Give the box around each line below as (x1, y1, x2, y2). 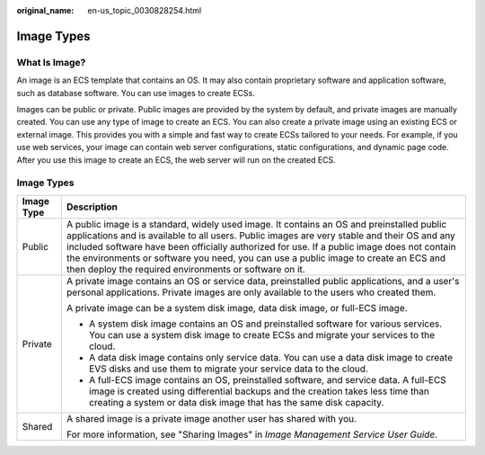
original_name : (16, 5, 75, 15)
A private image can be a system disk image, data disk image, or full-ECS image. (66, 301, 408, 314)
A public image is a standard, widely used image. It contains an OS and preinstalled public (66, 218, 447, 230)
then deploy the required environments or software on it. (66, 263, 305, 275)
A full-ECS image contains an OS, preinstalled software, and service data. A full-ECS (88, 373, 446, 386)
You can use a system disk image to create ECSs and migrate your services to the (88, 328, 436, 341)
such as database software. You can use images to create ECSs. (16, 87, 255, 98)
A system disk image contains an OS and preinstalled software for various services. (88, 317, 443, 330)
